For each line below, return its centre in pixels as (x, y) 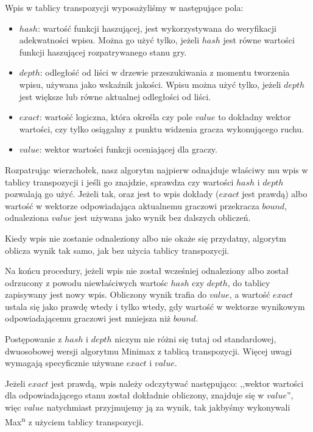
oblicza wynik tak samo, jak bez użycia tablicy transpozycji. (117, 250)
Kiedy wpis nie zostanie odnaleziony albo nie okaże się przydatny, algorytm (146, 238)
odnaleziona (27, 218)
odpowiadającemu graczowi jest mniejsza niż (88, 318)
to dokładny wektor (255, 117)
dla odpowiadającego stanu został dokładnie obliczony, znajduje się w (135, 395)
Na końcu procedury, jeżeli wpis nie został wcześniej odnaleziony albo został (147, 271)
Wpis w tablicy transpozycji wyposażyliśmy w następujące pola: (124, 7)
